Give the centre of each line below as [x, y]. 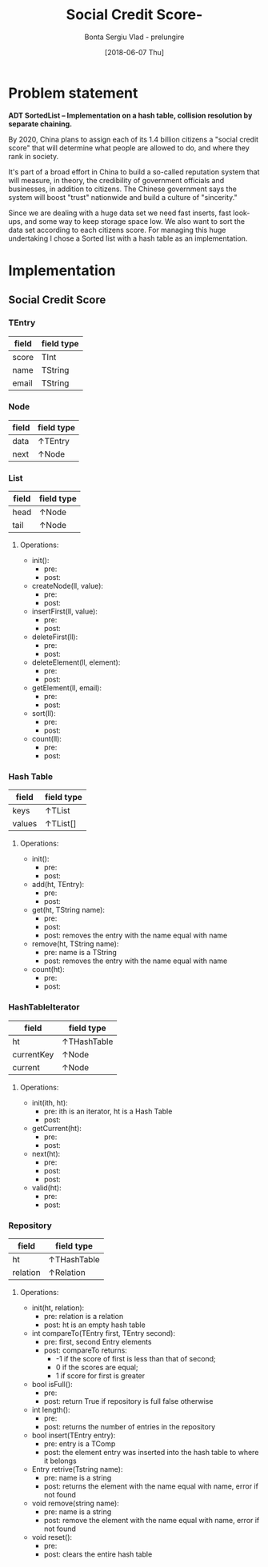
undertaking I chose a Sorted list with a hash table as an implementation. [128, 238]
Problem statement [73, 93]
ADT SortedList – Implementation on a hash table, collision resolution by [130, 115]
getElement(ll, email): [67, 688]
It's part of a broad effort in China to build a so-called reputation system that [134, 172]
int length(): [51, 1410]
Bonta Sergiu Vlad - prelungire [134, 37]
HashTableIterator [44, 1007]
